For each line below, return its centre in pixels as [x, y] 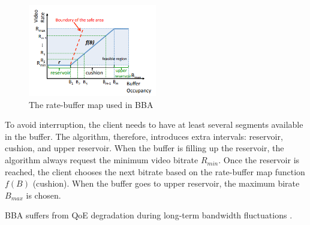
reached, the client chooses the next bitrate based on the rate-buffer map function [155, 171]
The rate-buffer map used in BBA [91, 104]
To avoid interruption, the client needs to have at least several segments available [154, 124]
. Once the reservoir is [259, 160]
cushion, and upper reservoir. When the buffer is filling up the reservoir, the [145, 148]
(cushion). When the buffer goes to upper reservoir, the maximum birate [166, 183]
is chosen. [43, 195]
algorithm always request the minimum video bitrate [102, 160]
